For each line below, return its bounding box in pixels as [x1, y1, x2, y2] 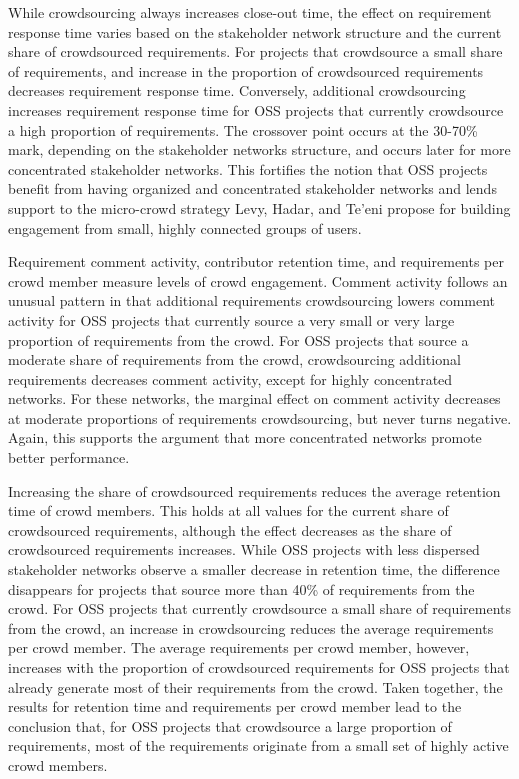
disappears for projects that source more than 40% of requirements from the [8, 578, 475, 599]
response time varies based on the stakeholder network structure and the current [8, 21, 502, 42]
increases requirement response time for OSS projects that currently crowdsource [8, 99, 504, 120]
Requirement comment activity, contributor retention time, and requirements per [8, 251, 504, 272]
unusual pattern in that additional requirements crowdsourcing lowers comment [8, 290, 496, 311]
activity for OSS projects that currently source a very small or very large [8, 309, 455, 330]
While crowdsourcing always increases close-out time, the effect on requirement [8, 2, 492, 22]
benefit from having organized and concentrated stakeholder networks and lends [8, 178, 497, 199]
